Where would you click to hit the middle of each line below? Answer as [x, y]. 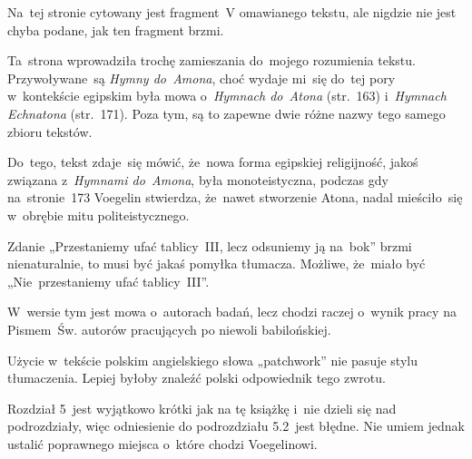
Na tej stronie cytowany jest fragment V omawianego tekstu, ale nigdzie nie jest [232, 12]
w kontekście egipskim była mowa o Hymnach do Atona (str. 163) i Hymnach [227, 96]
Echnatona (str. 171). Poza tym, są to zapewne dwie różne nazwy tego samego [226, 113]
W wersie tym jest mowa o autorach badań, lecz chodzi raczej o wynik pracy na [232, 312]
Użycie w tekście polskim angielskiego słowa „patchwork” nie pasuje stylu [212, 360]
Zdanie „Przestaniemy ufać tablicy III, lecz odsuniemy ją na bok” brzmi [210, 245]
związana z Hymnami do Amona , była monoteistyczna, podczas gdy [198, 179]
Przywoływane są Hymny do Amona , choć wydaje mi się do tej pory [202, 78]
